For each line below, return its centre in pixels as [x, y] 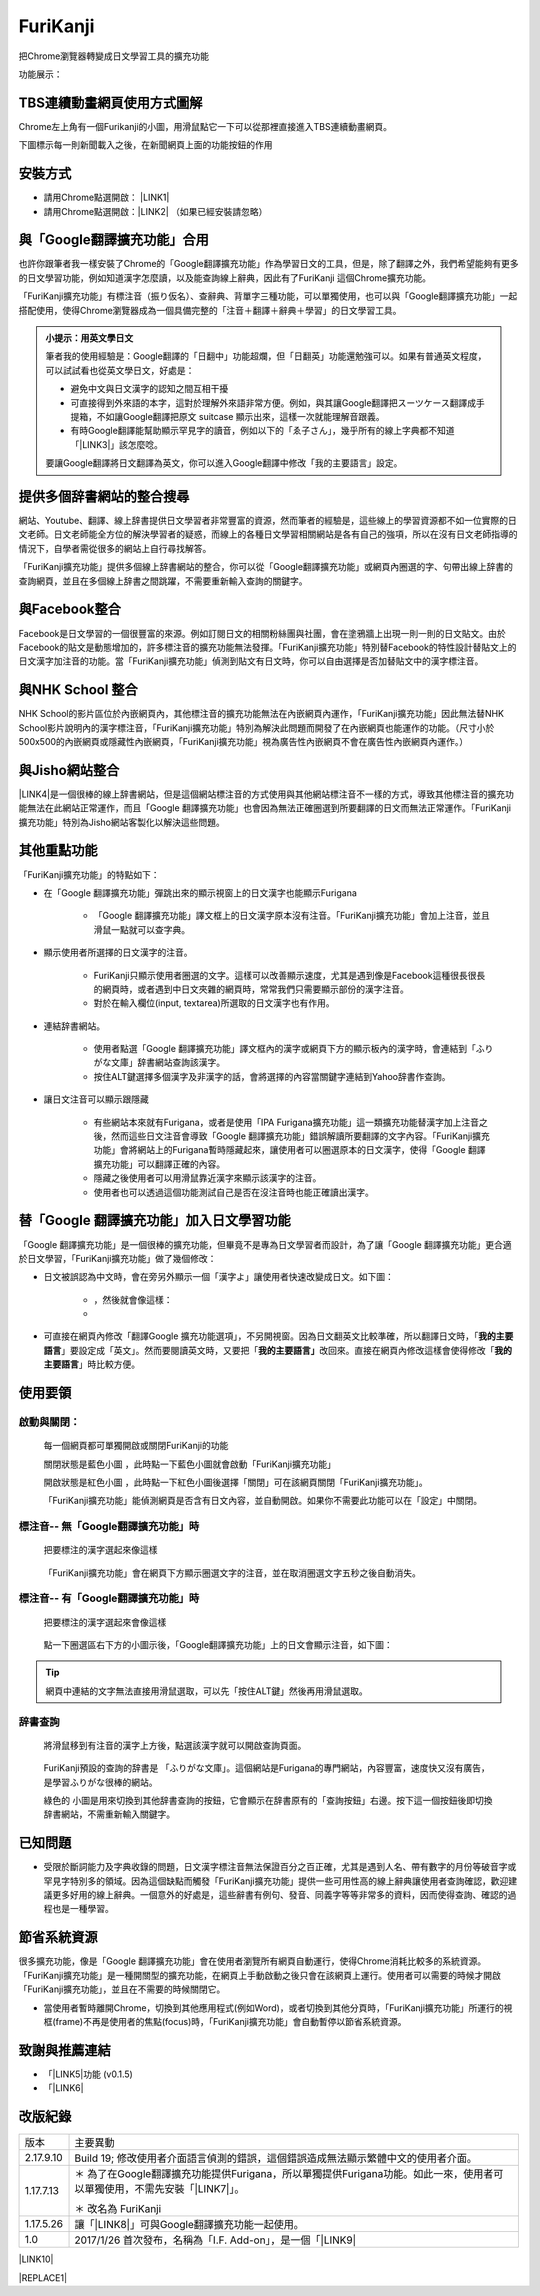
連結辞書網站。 [74, 1026]
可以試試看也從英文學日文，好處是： [120, 370]
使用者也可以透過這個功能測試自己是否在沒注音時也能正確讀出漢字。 [233, 1192]
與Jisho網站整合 [69, 770]
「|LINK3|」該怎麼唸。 [117, 444]
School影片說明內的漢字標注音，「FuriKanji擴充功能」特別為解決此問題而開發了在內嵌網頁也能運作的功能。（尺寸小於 [256, 727]
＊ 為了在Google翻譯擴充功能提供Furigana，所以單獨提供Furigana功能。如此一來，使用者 [284, 2174]
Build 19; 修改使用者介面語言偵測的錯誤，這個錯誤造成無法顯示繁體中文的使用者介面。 [275, 2158]
